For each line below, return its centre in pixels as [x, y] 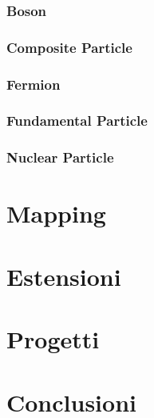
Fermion [34, 84]
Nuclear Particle [60, 157]
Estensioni [64, 276]
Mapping [56, 213]
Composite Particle [69, 47]
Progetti [53, 339]
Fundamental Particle [77, 121]
